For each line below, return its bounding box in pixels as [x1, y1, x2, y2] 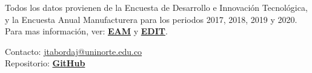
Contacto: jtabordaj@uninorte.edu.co [5, 45, 142, 57]
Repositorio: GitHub [5, 57, 85, 69]
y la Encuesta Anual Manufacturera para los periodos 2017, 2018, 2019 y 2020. [5, 13, 297, 25]
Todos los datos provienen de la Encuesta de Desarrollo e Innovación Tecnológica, [5, 1, 308, 13]
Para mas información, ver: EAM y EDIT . [5, 25, 168, 37]
